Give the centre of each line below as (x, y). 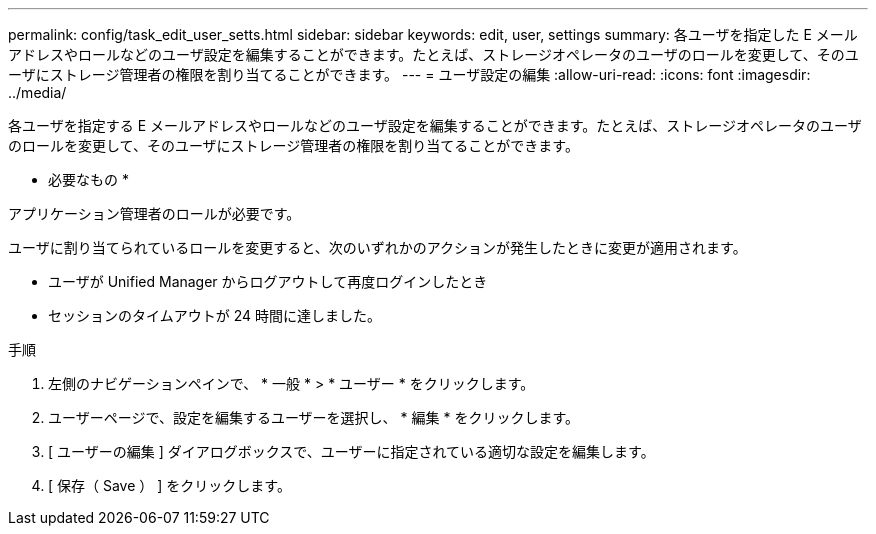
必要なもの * (88, 179)
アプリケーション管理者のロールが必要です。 (154, 213)
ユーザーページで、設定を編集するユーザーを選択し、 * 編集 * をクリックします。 (313, 417)
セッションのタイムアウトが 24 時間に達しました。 (214, 315)
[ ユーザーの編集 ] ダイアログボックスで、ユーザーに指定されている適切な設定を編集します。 (351, 451)
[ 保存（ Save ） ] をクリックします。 (169, 485)
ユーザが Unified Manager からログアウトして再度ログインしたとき (268, 281)
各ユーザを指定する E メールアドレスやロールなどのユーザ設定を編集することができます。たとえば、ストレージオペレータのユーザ (435, 125)
